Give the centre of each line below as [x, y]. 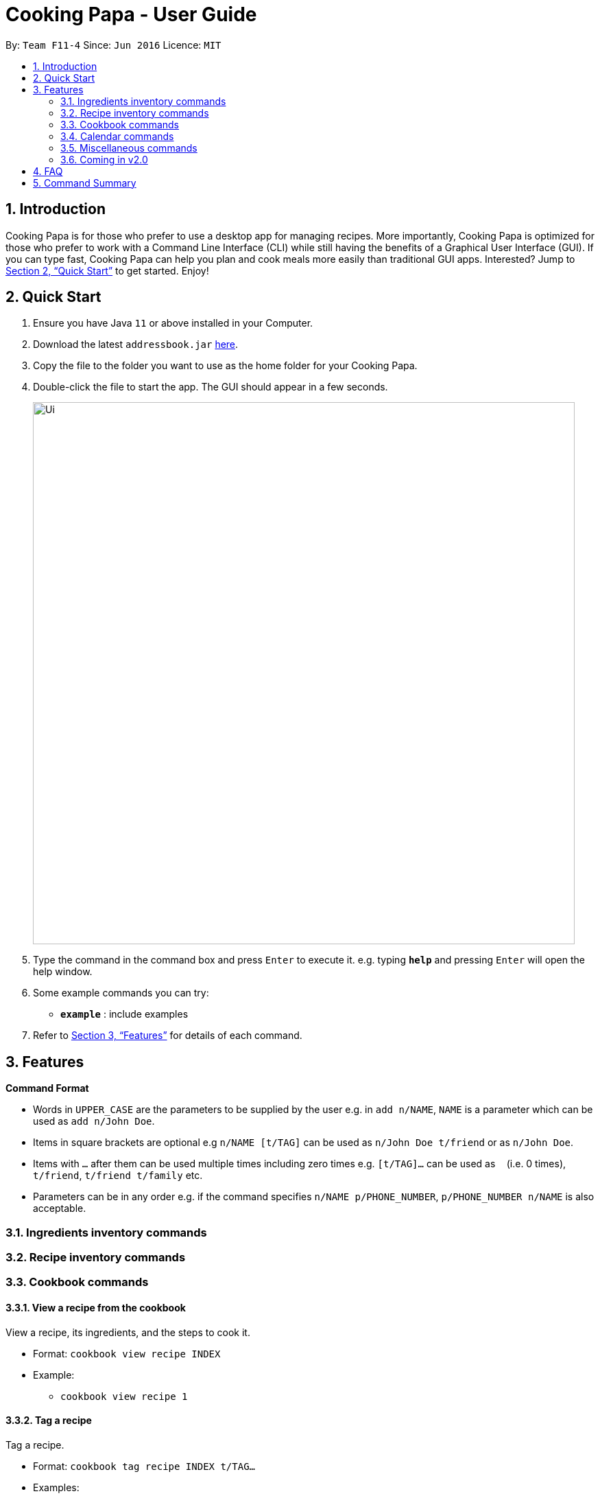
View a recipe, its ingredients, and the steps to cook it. [128, 1332]
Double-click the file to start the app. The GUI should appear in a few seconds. [211, 387]
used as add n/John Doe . [94, 1121]
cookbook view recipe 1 [124, 1396]
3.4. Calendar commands [117, 136]
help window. [63, 972]
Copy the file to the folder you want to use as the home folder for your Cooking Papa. [225, 366]
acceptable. [60, 1208]
